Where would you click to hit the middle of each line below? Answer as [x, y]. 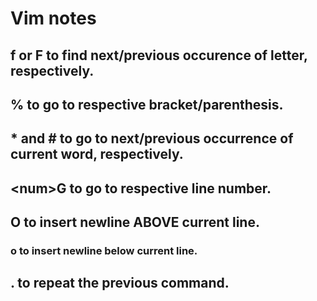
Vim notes [53, 18]
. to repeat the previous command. [120, 283]
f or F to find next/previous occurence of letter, [159, 55]
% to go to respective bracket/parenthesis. [147, 104]
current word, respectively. [97, 154]
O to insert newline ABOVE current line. [135, 222]
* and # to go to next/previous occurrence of [152, 138]
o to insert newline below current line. [104, 251]
